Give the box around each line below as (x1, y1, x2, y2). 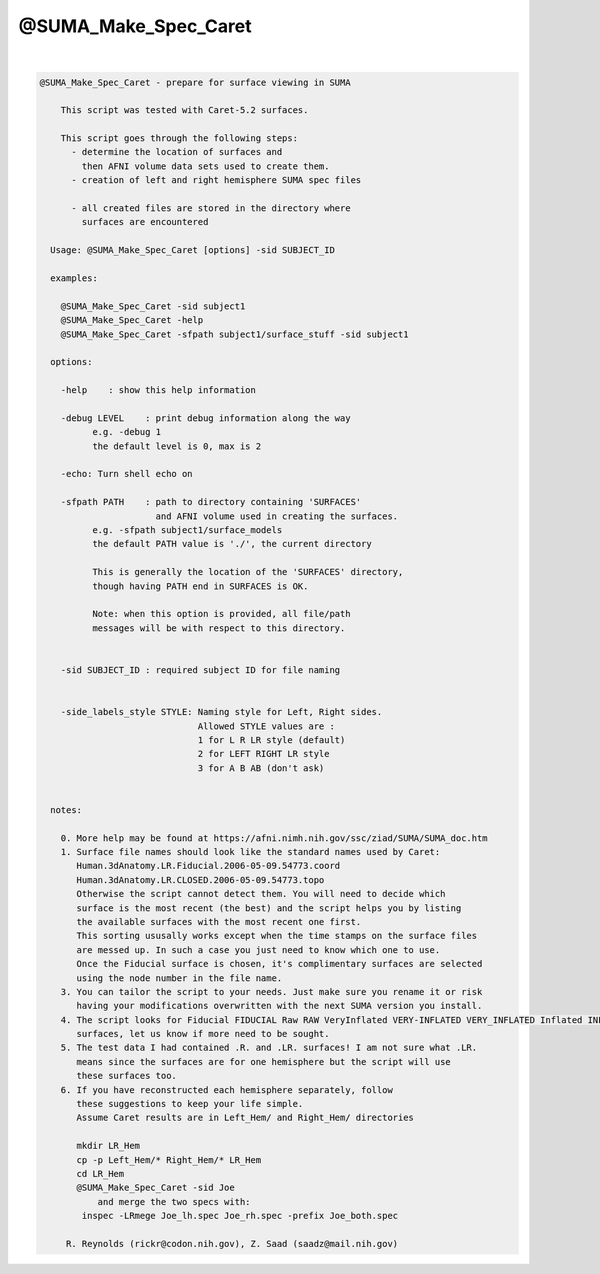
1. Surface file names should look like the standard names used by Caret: (60, 846, 441, 858)
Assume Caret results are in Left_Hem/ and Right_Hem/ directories (76, 1112, 415, 1124)
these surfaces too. (76, 1070, 177, 1082)
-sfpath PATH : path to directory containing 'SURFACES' (60, 496, 362, 508)
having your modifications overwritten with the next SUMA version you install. (76, 1000, 483, 1012)
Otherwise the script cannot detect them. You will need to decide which (76, 888, 446, 900)
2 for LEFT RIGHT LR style (197, 748, 330, 760)
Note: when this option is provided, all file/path (91, 608, 351, 620)
